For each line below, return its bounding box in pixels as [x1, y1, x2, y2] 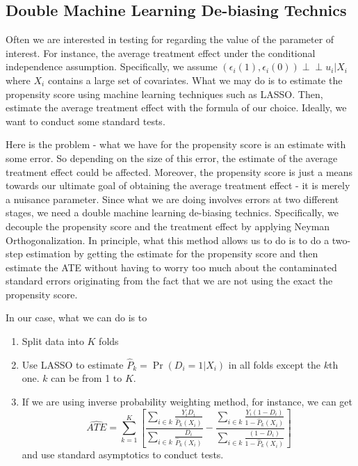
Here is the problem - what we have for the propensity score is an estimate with [6, 137, 346, 152]
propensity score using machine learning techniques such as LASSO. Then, [6, 86, 323, 101]
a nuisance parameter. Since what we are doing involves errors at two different [6, 191, 339, 206]
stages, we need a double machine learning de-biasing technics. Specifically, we [6, 205, 339, 220]
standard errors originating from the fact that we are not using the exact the [6, 273, 333, 288]
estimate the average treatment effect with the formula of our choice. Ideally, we [6, 100, 347, 115]
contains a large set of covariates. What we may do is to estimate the [47, 72, 343, 87]
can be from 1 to [51, 371, 122, 385]
